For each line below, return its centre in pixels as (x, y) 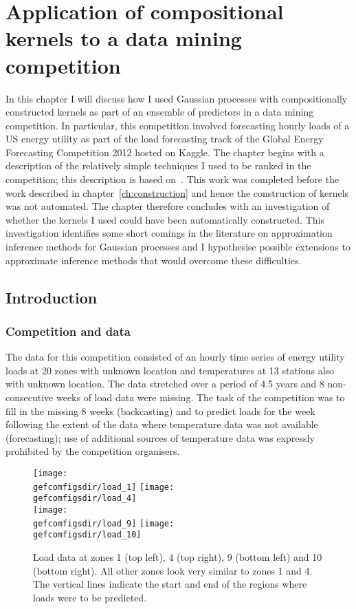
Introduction (52, 297)
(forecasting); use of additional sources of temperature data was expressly (160, 437)
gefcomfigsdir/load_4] (85, 499)
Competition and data (68, 331)
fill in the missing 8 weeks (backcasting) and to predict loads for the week (160, 410)
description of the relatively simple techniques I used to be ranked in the (158, 165)
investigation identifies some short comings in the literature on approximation (169, 233)
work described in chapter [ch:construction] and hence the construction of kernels (177, 192)
